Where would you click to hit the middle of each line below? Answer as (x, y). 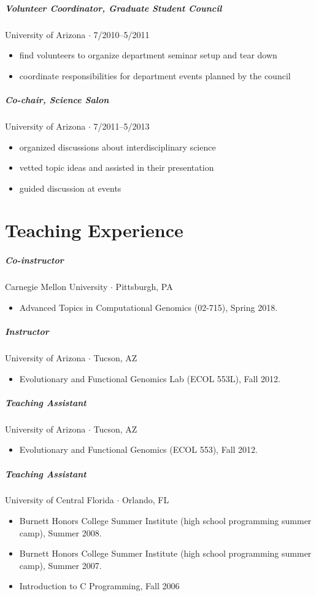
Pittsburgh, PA (144, 287)
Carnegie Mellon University (56, 287)
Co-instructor (34, 260)
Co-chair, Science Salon (57, 99)
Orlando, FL (145, 500)
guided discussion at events (70, 188)
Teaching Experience (94, 230)
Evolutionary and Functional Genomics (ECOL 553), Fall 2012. (138, 449)
